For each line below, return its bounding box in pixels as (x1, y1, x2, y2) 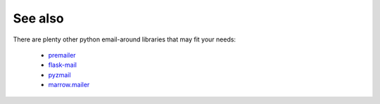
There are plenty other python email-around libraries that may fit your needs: (13, 35, 236, 44)
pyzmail (48, 70, 71, 79)
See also (13, 11, 65, 26)
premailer (48, 51, 77, 59)
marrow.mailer (48, 81, 90, 89)
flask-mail (48, 60, 77, 70)
